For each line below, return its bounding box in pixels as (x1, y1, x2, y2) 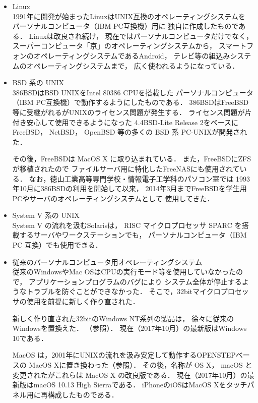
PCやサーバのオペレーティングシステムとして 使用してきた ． (12, 193, 214, 203)
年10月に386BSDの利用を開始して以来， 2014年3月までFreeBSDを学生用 (12, 183, 247, 194)
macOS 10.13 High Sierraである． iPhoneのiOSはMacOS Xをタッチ (33, 379, 247, 390)
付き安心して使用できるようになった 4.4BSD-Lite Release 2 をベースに (12, 117, 239, 127)
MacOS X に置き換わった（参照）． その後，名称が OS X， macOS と (29, 360, 252, 370)
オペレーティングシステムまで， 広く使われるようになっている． (26, 60, 239, 71)
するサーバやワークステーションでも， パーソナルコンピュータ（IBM (19, 229, 247, 240)
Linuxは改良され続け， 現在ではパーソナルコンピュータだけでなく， (29, 30, 253, 41)
